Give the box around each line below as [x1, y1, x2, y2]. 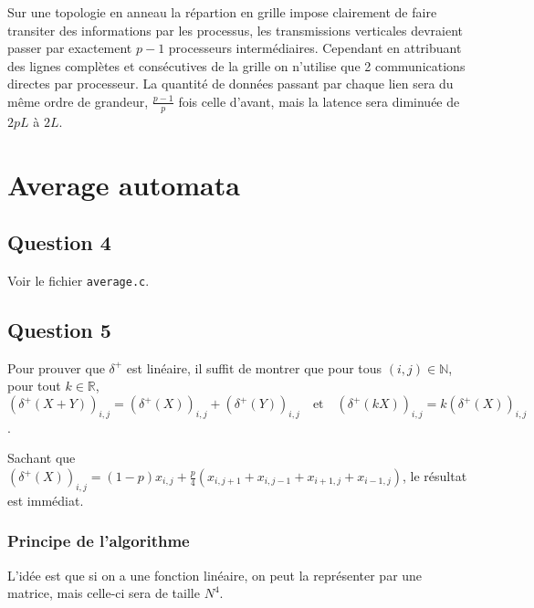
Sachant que [7, 448, 76, 467]
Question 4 [7, 228, 111, 257]
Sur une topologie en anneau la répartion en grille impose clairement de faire [7, 3, 437, 21]
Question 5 [7, 316, 111, 344]
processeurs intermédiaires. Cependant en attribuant [168, 38, 462, 58]
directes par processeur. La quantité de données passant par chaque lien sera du [7, 74, 454, 93]
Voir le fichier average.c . [7, 270, 150, 289]
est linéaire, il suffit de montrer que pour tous [126, 358, 382, 377]
